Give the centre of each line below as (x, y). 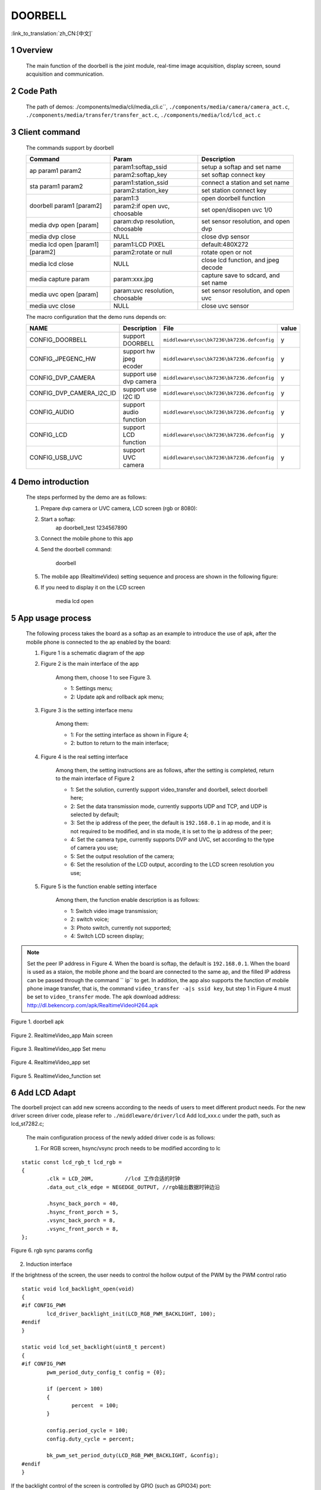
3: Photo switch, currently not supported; (121, 927)
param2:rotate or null (143, 252)
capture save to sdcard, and (240, 275)
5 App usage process (51, 618)
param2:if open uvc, (141, 206)
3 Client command (45, 132)
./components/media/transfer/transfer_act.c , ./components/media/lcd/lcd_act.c (143, 115)
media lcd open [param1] (64, 244)
